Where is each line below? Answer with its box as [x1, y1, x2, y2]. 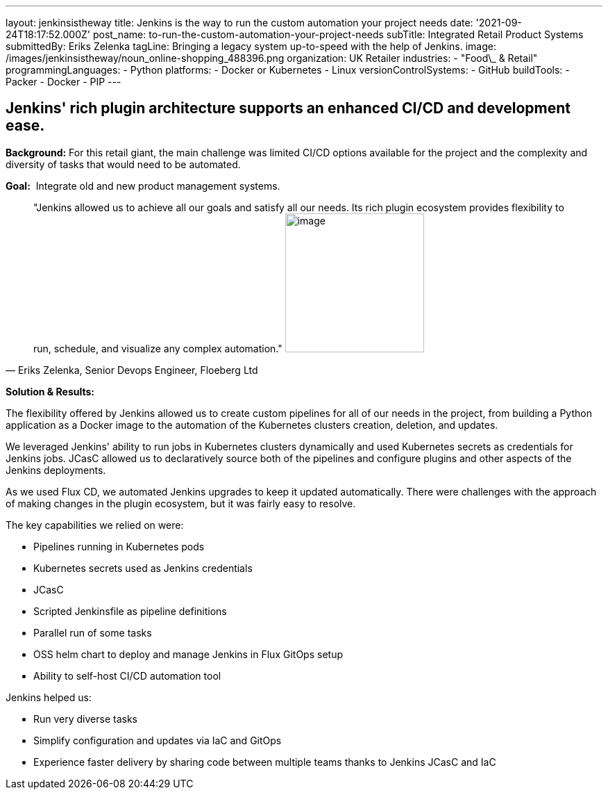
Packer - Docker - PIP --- [6, 76, 121, 88]
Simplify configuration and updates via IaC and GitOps [33, 734, 282, 746]
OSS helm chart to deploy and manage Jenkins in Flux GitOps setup [33, 648, 343, 660]
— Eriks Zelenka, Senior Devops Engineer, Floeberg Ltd [6, 363, 258, 376]
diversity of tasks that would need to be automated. [6, 158, 241, 170]
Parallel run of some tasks [33, 626, 152, 639]
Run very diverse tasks [33, 712, 138, 725]
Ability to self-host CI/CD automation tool [33, 669, 221, 682]
